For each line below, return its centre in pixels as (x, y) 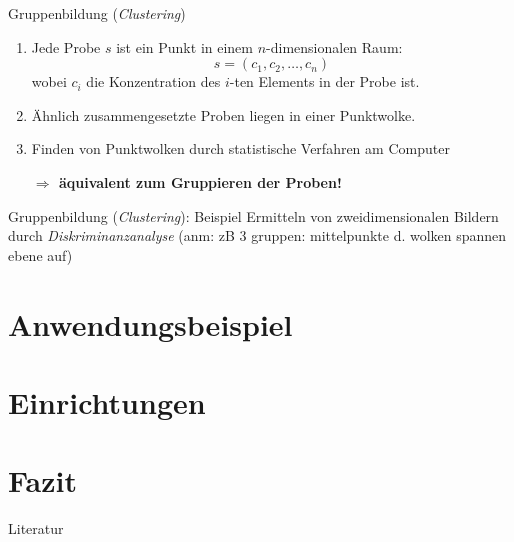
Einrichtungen (107, 401)
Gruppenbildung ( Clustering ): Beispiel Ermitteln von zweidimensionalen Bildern (253, 215)
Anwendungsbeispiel (150, 323)
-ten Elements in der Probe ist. (324, 81)
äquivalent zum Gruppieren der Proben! (200, 181)
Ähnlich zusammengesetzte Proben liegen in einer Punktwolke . (223, 114)
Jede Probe (66, 46)
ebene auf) (40, 254)
